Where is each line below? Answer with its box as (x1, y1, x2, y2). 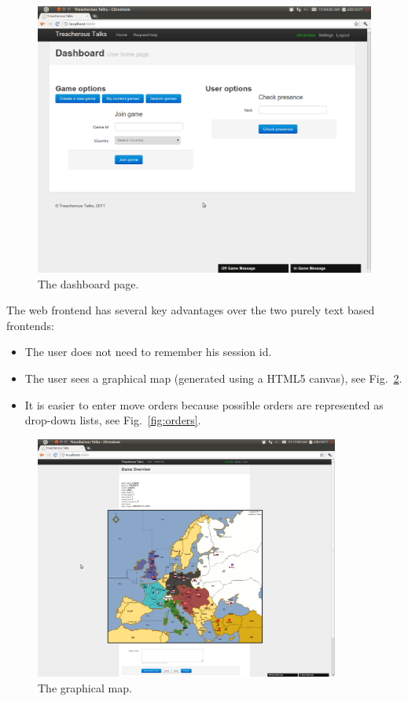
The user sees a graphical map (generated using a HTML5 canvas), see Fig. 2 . (24, 370, 402, 387)
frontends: (6, 317, 54, 333)
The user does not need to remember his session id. (24, 343, 272, 360)
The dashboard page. (38, 275, 139, 292)
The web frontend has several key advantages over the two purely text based (6, 302, 375, 318)
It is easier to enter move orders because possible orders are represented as (24, 396, 384, 413)
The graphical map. (38, 679, 132, 695)
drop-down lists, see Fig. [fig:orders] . (24, 412, 201, 428)
